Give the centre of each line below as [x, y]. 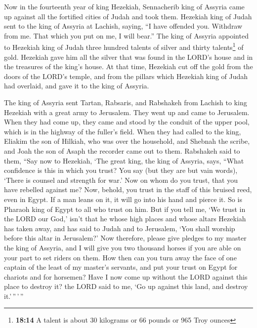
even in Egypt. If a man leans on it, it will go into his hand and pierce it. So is [123, 199]
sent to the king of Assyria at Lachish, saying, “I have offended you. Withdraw [123, 26]
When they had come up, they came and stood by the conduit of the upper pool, [127, 122]
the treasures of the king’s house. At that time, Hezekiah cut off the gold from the [128, 66]
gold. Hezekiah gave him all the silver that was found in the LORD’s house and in [128, 57]
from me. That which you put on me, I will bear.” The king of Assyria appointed [126, 35]
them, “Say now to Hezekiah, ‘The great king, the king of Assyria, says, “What [124, 160]
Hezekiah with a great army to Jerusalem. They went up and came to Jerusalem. [127, 112]
